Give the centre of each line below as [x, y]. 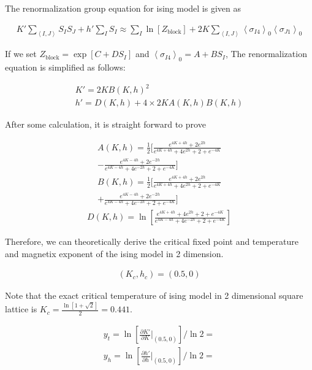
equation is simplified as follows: [65, 67]
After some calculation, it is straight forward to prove [105, 124]
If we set [21, 54]
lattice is [21, 309]
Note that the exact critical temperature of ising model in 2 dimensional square [154, 295]
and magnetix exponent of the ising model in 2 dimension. [114, 253]
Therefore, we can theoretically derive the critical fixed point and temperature [152, 241]
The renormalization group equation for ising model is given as [123, 8]
